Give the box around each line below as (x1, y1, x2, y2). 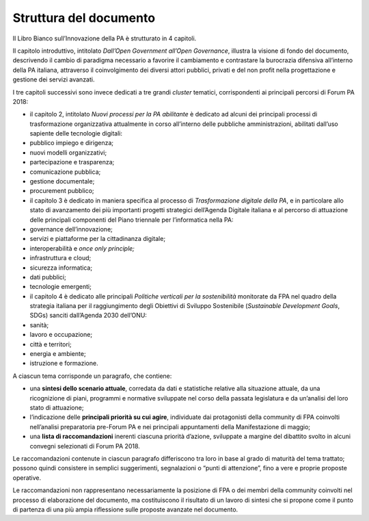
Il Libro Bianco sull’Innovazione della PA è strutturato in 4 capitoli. (12, 34, 197, 42)
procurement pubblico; (29, 187, 95, 195)
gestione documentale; (29, 177, 95, 186)
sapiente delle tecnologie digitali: (29, 129, 123, 138)
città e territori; (29, 340, 72, 348)
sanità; (29, 320, 49, 329)
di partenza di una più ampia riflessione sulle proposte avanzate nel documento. (12, 505, 238, 513)
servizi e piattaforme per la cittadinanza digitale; (29, 235, 166, 243)
